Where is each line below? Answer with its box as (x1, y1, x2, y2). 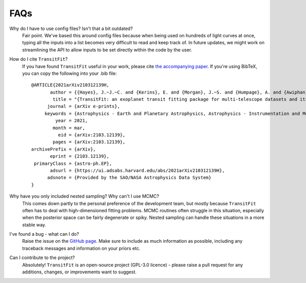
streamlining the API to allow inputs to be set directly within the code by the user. (22, 46, 192, 53)
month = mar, (53, 125, 85, 131)
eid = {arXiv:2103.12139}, (58, 132, 126, 138)
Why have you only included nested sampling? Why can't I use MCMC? (9, 193, 159, 200)
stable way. (22, 221, 46, 228)
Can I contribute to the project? (9, 254, 75, 261)
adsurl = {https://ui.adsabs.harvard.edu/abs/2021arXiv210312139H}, (50, 167, 225, 173)
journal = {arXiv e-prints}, (47, 103, 120, 109)
